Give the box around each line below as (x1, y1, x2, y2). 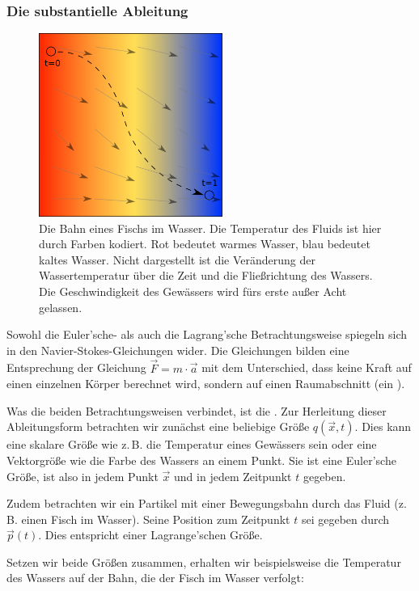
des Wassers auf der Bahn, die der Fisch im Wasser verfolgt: (6, 569, 304, 586)
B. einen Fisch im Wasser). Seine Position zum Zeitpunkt (6, 510, 290, 527)
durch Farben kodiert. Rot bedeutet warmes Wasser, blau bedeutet (39, 235, 370, 252)
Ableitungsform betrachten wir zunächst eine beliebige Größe (6, 418, 310, 435)
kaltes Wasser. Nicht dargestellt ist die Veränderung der (39, 251, 316, 268)
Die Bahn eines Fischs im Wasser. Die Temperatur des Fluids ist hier (39, 219, 382, 236)
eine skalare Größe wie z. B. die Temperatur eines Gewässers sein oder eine (6, 436, 377, 453)
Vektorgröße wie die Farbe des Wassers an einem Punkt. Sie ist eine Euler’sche (6, 451, 396, 468)
